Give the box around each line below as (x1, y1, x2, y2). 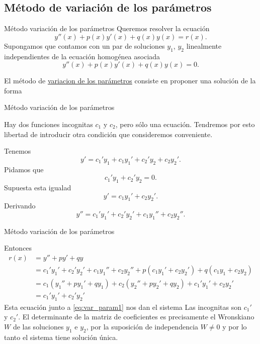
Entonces (4, 243, 32, 253)
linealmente (186, 40, 222, 51)
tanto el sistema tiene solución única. (4, 331, 118, 342)
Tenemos (4, 146, 31, 156)
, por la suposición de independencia (86, 321, 199, 332)
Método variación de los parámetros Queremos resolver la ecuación (4, 23, 210, 34)
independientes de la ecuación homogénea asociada (4, 51, 160, 61)
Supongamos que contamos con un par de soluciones (4, 40, 165, 51)
